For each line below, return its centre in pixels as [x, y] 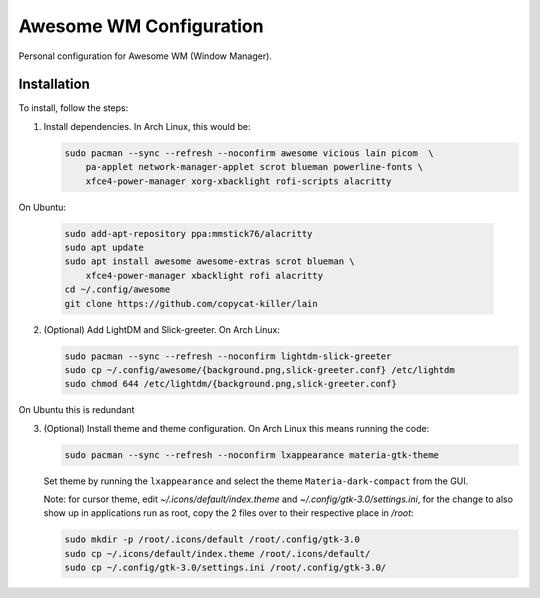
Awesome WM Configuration [141, 26]
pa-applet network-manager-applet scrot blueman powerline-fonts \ [254, 167]
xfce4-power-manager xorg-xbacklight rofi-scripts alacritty [238, 181]
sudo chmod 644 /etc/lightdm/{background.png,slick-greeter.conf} [230, 384]
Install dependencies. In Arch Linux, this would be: [147, 126]
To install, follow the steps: [73, 108]
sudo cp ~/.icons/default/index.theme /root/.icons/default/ [217, 553]
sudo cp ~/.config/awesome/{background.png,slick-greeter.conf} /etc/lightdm [259, 369]
